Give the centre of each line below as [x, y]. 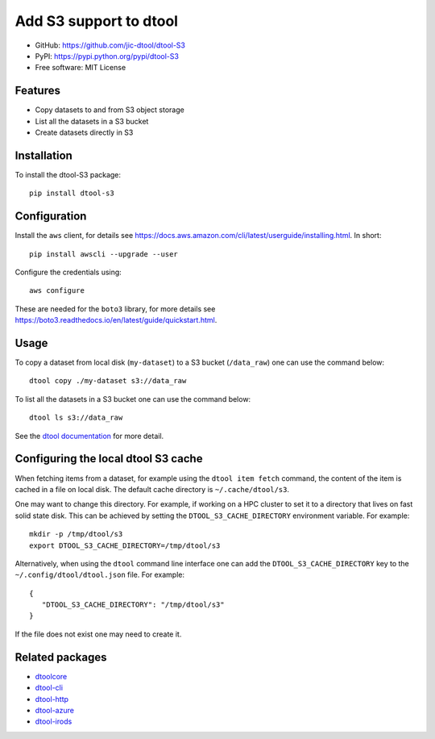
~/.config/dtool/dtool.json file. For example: [100, 575]
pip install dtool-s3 [72, 193]
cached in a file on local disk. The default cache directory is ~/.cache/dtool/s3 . [152, 489]
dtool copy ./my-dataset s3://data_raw [108, 381]
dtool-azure [54, 710]
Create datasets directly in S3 [84, 132]
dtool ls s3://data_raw [76, 418]
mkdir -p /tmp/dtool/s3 [76, 534]
